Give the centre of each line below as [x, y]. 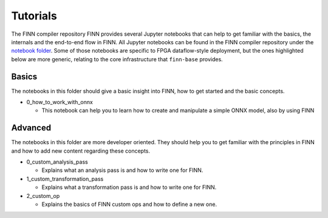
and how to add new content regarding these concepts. [81, 151]
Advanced [31, 128]
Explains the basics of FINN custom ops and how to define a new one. [129, 204]
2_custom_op [43, 196]
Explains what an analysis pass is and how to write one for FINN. [122, 170]
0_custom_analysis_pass [57, 162]
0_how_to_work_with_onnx [60, 102]
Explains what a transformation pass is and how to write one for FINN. [129, 187]
